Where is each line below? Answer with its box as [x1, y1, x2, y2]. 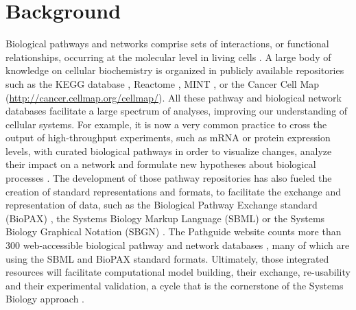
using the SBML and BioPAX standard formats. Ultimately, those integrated [5, 251, 329, 265]
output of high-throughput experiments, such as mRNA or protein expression [5, 130, 331, 145]
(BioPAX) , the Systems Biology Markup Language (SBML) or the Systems [5, 211, 325, 225]
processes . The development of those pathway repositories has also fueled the [5, 171, 332, 185]
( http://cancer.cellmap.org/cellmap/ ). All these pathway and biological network [5, 90, 342, 104]
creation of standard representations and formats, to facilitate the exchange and [5, 184, 341, 198]
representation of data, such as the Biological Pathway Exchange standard [5, 198, 318, 212]
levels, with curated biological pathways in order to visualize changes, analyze [5, 143, 332, 158]
